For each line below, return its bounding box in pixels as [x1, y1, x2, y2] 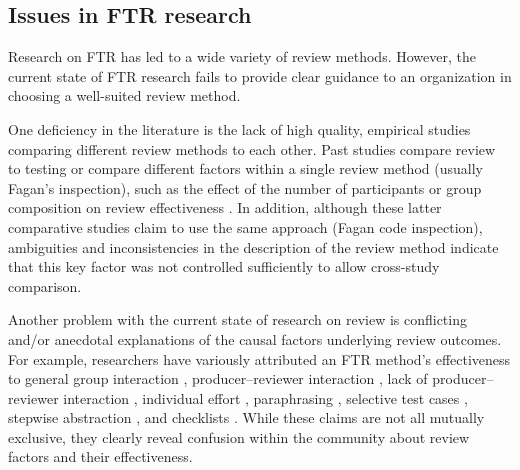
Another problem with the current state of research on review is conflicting [8, 309, 467, 330]
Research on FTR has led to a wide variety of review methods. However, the [8, 46, 476, 67]
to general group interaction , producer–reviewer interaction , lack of [8, 368, 428, 389]
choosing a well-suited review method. [8, 85, 241, 106]
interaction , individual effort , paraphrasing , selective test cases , [63, 387, 468, 408]
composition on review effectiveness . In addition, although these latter [8, 197, 442, 218]
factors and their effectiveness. [8, 446, 193, 467]
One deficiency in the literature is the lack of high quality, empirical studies [8, 118, 471, 139]
